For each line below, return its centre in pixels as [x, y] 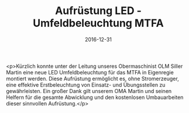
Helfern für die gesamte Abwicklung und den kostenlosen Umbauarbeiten [95, 97]
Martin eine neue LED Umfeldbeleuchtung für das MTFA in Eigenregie [90, 72]
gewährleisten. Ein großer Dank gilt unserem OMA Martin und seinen [89, 91]
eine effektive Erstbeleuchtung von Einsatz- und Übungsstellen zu [86, 85]
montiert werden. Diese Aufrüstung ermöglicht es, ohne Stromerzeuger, [93, 78]
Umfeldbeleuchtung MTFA [98, 23]
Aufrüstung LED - [98, 11]
